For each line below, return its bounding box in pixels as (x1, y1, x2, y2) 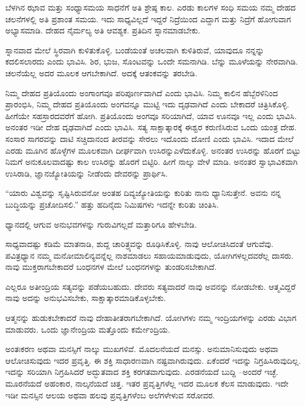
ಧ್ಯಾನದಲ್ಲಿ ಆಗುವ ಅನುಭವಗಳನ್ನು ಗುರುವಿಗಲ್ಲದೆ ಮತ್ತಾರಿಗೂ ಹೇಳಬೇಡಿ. (5, 218, 197, 230)
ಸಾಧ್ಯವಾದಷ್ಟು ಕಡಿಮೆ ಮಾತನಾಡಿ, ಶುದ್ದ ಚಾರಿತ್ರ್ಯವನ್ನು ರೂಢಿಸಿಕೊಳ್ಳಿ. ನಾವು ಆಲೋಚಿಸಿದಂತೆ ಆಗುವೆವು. (5, 238, 274, 250)
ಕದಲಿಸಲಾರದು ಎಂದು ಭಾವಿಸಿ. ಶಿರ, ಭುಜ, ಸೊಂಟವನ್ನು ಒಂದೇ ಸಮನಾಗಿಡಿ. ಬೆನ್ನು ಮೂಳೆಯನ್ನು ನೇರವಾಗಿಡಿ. (5, 55, 298, 67)
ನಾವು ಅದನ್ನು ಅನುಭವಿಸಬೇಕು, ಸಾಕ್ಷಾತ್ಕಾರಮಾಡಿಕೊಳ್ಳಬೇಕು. (5, 292, 166, 304)
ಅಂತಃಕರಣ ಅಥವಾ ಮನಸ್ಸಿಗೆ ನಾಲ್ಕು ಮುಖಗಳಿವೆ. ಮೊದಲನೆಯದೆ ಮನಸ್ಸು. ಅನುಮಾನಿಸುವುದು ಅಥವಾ (5, 343, 279, 355)
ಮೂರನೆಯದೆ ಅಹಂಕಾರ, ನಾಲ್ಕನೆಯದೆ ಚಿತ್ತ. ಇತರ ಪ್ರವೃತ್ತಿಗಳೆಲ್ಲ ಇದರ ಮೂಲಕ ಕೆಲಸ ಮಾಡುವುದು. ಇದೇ (5, 377, 289, 390)
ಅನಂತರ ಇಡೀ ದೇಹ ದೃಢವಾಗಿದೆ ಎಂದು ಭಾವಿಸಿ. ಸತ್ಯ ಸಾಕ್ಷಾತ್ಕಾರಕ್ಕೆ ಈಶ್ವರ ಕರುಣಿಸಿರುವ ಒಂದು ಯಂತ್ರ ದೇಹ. (5, 121, 297, 133)
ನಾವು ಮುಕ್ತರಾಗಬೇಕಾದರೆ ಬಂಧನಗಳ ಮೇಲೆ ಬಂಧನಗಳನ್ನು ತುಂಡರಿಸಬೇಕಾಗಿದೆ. (5, 260, 217, 273)
